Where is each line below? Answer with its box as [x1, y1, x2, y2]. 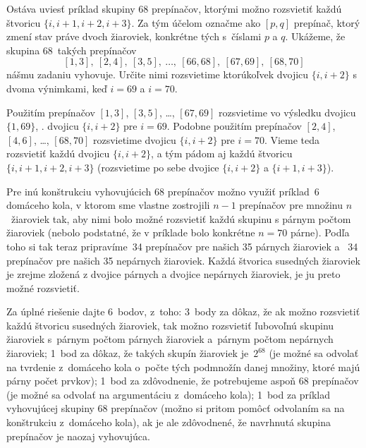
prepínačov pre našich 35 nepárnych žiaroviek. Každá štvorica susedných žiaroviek [6, 253, 360, 267]
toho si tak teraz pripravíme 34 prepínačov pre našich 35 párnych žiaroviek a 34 [6, 238, 358, 253]
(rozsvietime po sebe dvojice [97, 159, 219, 174]
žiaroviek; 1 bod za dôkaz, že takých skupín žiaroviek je [6, 346, 249, 361]
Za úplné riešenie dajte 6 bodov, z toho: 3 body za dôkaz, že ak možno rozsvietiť [6, 304, 360, 319]
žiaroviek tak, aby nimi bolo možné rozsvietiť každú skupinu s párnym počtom [11, 211, 351, 226]
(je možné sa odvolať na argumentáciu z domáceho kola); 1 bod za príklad [6, 387, 331, 401]
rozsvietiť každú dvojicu [6, 146, 110, 161]
